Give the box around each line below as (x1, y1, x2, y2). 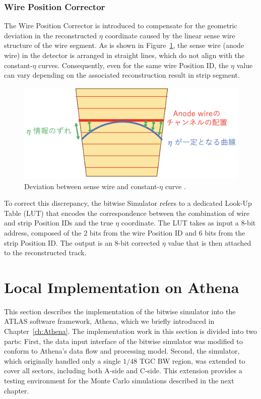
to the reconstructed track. (4, 247, 87, 258)
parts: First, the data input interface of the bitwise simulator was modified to (4, 335, 243, 346)
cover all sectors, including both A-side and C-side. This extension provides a (4, 365, 242, 376)
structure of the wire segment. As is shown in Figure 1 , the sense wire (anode (4, 40, 244, 50)
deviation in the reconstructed (4, 30, 97, 40)
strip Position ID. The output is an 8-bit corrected (4, 237, 160, 248)
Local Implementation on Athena (4, 276, 239, 297)
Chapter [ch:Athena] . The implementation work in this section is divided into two (4, 326, 257, 336)
